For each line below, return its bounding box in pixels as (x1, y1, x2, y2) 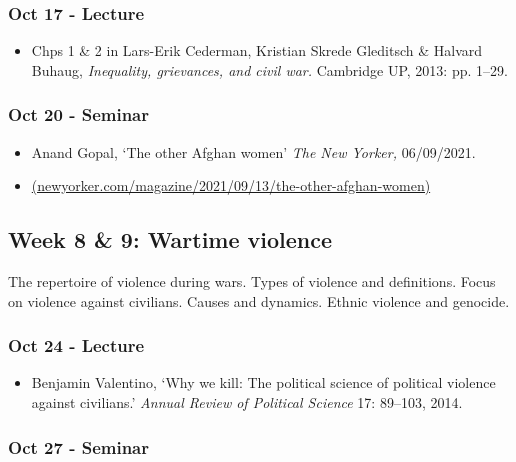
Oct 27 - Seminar (8, 434, 150, 459)
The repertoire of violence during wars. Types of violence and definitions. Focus (8, 271, 496, 292)
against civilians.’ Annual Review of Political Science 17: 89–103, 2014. (31, 392, 463, 413)
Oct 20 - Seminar (8, 102, 150, 127)
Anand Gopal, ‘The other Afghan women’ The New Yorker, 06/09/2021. (31, 141, 476, 162)
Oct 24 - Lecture (8, 333, 145, 358)
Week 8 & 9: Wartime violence (8, 224, 333, 255)
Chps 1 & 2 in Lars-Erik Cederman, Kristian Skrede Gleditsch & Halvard (31, 40, 483, 61)
